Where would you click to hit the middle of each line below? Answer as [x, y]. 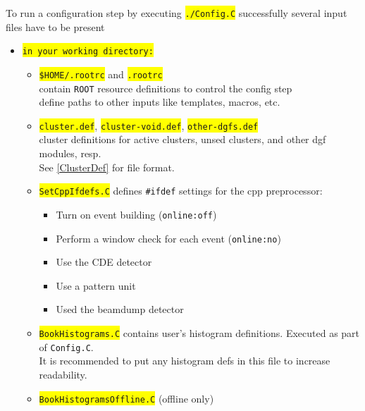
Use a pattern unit [96, 285]
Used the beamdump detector [120, 309]
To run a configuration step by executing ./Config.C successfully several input [177, 13]
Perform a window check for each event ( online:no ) [168, 238]
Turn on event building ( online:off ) [136, 214]
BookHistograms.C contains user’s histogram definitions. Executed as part [199, 333]
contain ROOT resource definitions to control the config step [166, 88]
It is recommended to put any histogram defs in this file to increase [185, 361]
